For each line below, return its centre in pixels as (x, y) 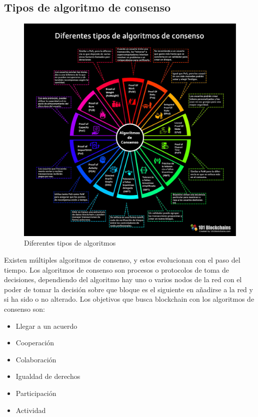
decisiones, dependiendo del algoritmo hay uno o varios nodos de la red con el (123, 279)
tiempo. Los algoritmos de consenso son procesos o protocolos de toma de (117, 269)
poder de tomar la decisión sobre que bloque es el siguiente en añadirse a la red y (128, 289)
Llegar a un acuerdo (46, 326)
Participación (36, 393)
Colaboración (36, 359)
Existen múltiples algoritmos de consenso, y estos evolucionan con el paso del (122, 259)
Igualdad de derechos (48, 376)
